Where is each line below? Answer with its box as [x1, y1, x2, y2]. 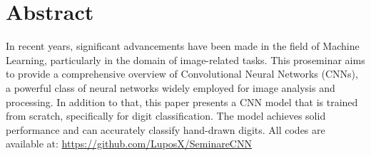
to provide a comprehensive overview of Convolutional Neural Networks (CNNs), [6, 66, 358, 81]
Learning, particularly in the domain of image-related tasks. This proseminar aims [6, 52, 365, 67]
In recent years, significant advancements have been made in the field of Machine [6, 38, 360, 53]
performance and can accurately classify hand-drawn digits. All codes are [6, 122, 325, 137]
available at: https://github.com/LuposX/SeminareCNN [6, 136, 252, 151]
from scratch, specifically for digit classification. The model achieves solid [6, 108, 326, 123]
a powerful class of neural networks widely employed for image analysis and [6, 80, 335, 95]
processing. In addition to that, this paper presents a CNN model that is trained [6, 94, 358, 109]
